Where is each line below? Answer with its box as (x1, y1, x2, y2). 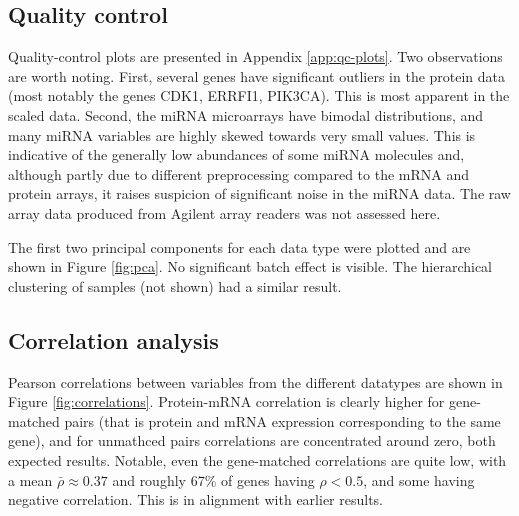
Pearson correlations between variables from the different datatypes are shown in (8, 371, 503, 392)
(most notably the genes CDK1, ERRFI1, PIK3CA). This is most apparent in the (8, 85, 510, 106)
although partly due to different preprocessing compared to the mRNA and (8, 163, 470, 184)
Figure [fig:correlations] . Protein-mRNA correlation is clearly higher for (8, 391, 445, 412)
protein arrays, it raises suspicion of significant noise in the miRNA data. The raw (8, 183, 511, 204)
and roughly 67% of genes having (112, 469, 315, 490)
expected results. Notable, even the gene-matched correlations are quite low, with (8, 449, 507, 470)
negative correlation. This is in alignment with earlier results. (8, 489, 384, 510)
